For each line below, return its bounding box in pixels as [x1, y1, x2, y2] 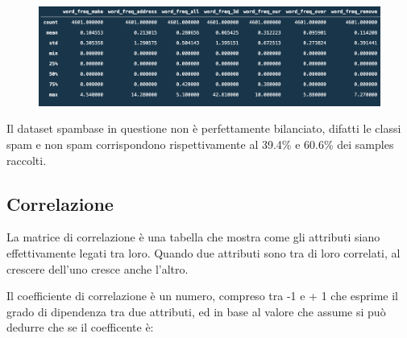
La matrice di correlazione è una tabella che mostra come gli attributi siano [6, 229, 380, 245]
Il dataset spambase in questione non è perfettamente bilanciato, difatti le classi [6, 120, 401, 137]
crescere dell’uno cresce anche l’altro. [6, 260, 189, 277]
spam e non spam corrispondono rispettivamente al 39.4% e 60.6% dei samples [6, 135, 394, 152]
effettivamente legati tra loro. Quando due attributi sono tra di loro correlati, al [6, 244, 401, 261]
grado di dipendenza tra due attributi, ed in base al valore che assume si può [6, 303, 386, 319]
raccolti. [6, 151, 47, 168]
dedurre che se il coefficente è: [6, 319, 154, 336]
